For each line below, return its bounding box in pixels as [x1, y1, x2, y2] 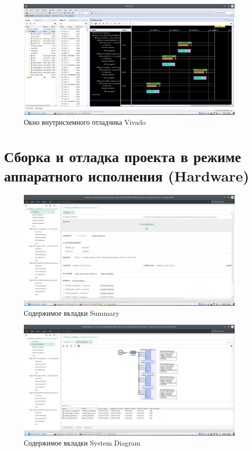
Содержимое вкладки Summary [24, 307, 119, 318]
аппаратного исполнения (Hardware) [4, 165, 250, 185]
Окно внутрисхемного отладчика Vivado [24, 116, 146, 127]
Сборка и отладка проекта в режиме [4, 146, 241, 166]
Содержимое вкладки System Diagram [24, 437, 141, 448]
